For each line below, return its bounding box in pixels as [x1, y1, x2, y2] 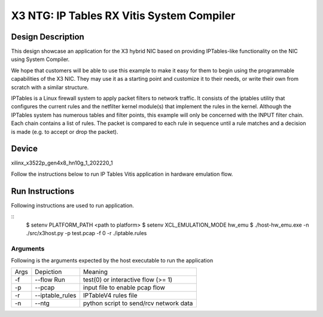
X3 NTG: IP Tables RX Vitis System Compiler [11, 9, 236, 22]
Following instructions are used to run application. [11, 202, 135, 209]
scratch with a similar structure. [11, 84, 89, 91]
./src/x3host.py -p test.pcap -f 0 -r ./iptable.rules [26, 229, 147, 236]
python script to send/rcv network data [83, 299, 193, 307]
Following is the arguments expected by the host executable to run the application [11, 257, 214, 264]
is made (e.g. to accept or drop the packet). [11, 128, 118, 135]
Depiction [35, 268, 62, 276]
